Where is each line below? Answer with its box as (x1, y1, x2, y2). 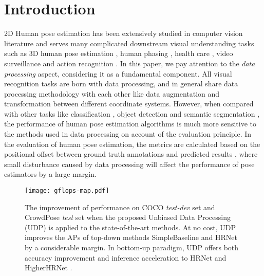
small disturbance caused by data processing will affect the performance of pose (4, 158, 255, 169)
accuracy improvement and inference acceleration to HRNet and (25, 252, 227, 263)
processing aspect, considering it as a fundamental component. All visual (4, 68, 232, 79)
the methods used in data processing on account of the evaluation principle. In (4, 128, 252, 139)
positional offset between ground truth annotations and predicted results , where (4, 149, 258, 159)
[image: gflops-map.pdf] (25, 187, 109, 195)
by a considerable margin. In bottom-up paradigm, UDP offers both (25, 242, 239, 253)
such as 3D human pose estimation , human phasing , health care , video (4, 48, 233, 59)
